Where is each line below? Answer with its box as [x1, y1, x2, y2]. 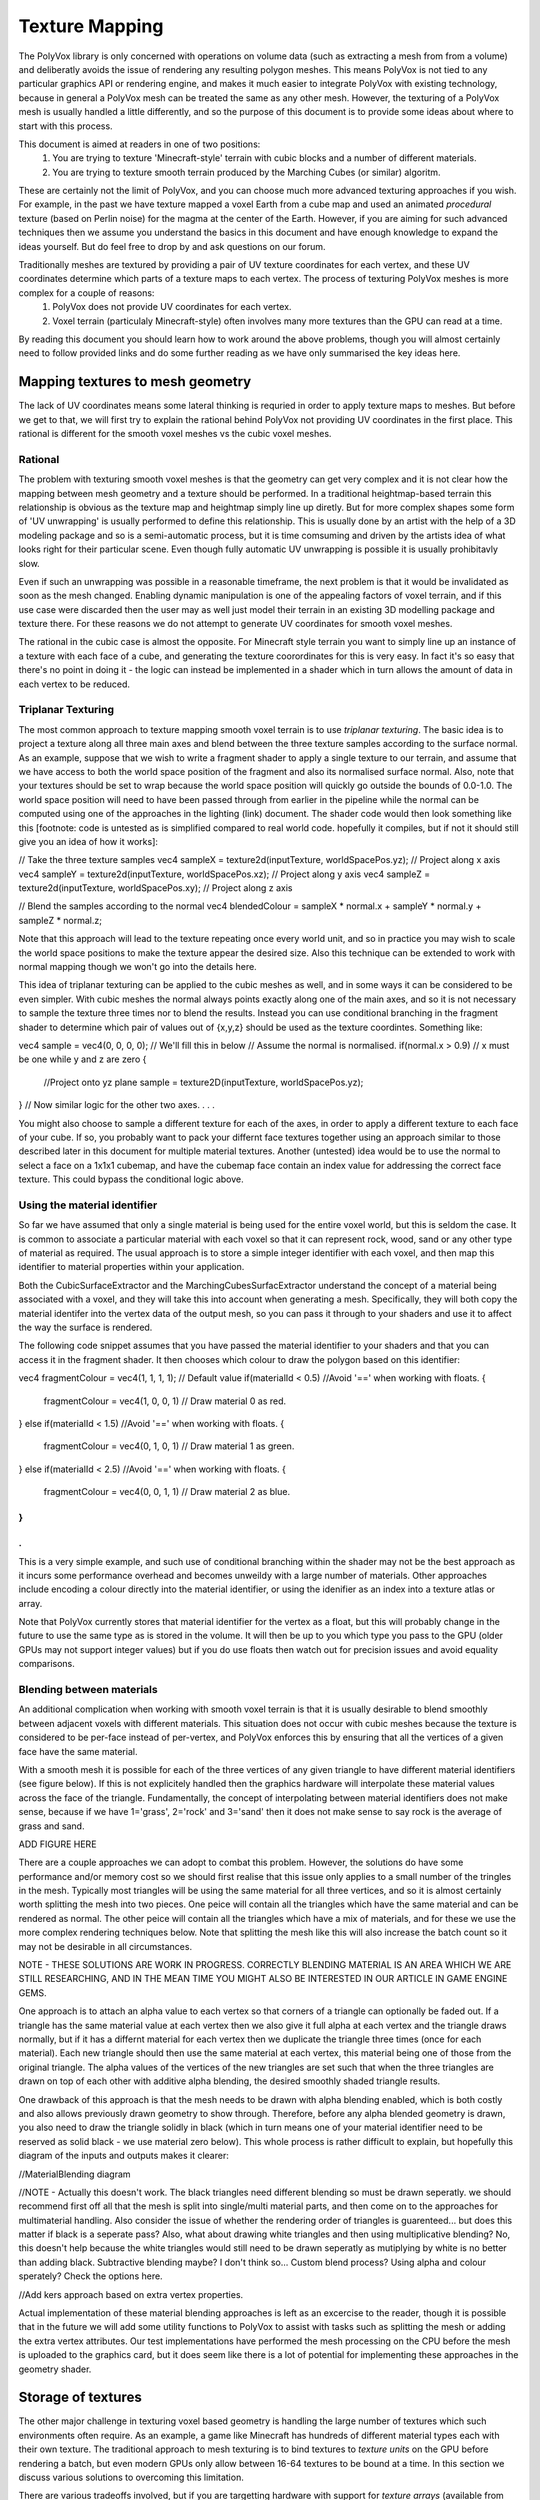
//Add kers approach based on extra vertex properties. [18, 2288, 244, 2300]
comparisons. [18, 1658, 75, 1670]
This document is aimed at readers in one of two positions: [18, 138, 261, 150]
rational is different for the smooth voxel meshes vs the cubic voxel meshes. [18, 428, 332, 440]
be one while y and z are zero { [18, 1053, 147, 1065]
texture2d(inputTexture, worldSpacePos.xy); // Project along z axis [18, 882, 293, 894]
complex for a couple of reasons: [18, 286, 155, 299]
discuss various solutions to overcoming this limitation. [18, 2471, 244, 2484]
